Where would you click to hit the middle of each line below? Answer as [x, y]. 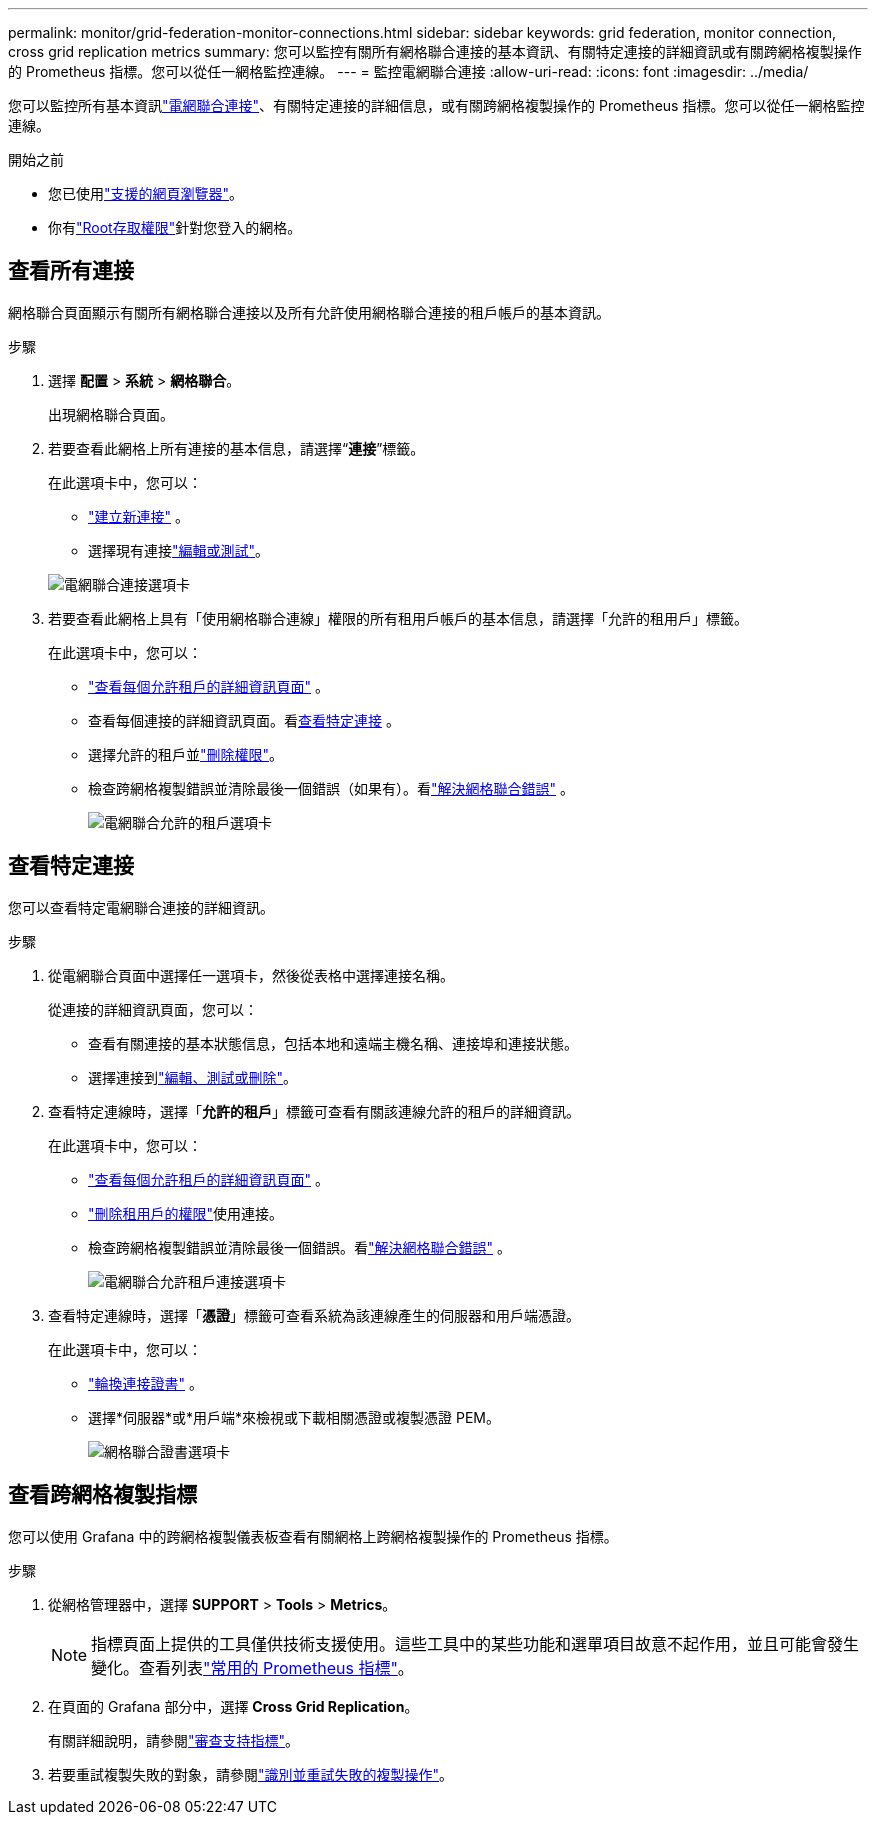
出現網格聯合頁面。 [111, 414]
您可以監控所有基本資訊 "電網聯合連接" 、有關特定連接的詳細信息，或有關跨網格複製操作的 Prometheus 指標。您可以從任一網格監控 [436, 105]
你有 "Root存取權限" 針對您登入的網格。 [175, 227]
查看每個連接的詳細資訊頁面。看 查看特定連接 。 [244, 720]
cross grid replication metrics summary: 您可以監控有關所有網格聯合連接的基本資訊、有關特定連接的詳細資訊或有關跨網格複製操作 [435, 51]
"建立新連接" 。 [138, 516]
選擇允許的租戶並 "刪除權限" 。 [186, 754]
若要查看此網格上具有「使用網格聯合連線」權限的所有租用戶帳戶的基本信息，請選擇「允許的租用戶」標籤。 [398, 618]
